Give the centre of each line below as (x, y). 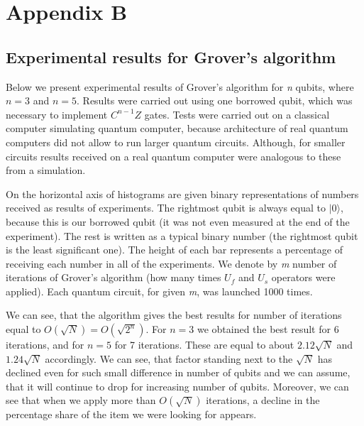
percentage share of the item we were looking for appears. (131, 414)
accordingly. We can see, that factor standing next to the (169, 358)
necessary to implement (57, 114)
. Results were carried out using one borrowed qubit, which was (215, 100)
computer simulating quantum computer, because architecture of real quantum (177, 128)
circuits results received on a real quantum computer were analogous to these (173, 156)
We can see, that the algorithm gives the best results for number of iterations (174, 315)
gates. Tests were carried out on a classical (237, 114)
